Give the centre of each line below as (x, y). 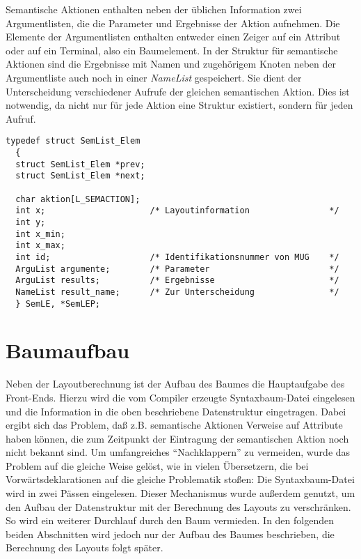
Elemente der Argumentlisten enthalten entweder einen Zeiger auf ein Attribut (173, 37)
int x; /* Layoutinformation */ (177, 211)
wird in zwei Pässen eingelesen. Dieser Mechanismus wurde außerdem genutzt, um (180, 493)
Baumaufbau (68, 350)
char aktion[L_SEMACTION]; (78, 199)
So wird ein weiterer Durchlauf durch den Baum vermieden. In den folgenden (170, 520)
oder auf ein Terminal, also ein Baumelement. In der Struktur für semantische (172, 50)
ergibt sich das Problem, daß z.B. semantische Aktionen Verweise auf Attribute (174, 425)
